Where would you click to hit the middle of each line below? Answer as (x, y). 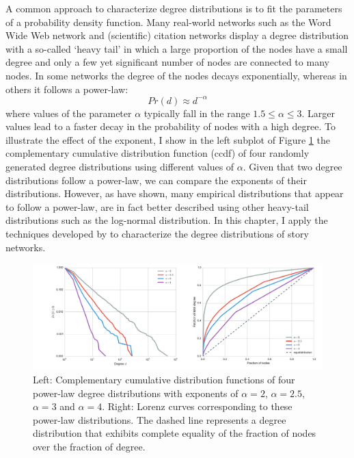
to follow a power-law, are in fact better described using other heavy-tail (157, 206)
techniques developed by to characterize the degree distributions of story (157, 233)
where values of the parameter (69, 113)
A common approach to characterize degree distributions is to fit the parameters (174, 8)
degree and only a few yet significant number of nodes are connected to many (167, 62)
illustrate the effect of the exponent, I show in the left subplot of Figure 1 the (168, 139)
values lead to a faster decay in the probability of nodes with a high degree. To (171, 126)
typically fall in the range (197, 113)
